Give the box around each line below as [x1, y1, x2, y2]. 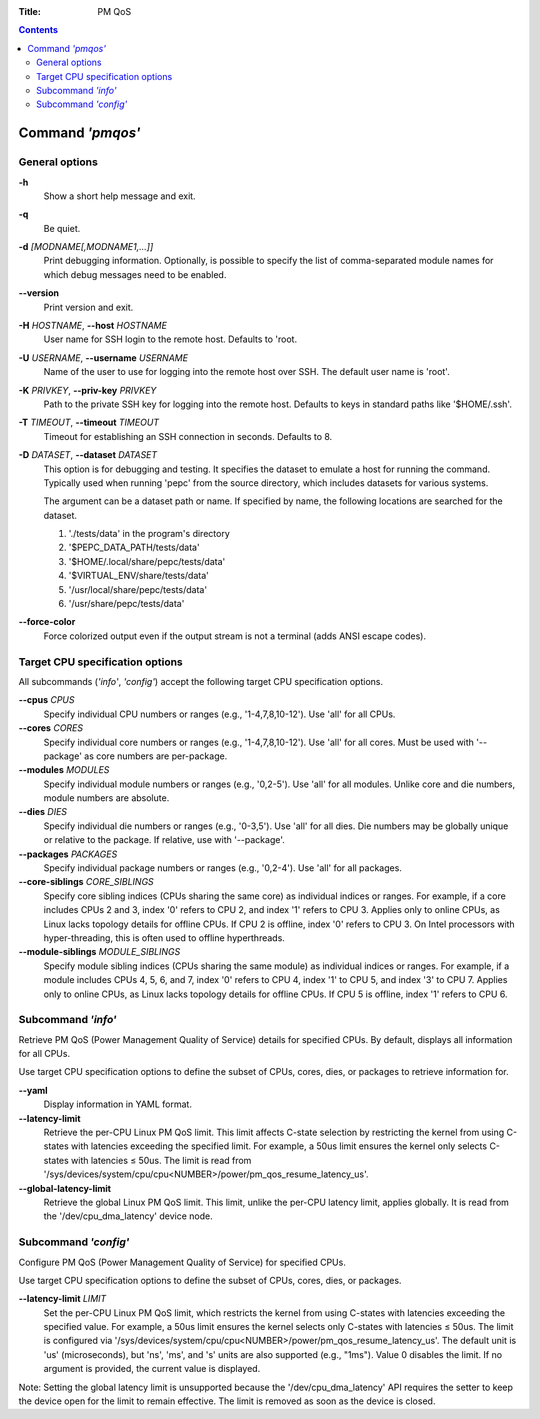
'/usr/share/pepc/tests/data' [68, 598, 185, 610]
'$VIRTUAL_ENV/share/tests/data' [68, 570, 209, 582]
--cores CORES [18, 722, 84, 734]
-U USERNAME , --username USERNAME [18, 351, 189, 364]
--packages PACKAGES [18, 848, 118, 860]
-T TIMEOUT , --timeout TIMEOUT [18, 416, 160, 429]
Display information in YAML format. [43, 1098, 192, 1110]
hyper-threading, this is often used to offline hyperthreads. [43, 932, 285, 944]
